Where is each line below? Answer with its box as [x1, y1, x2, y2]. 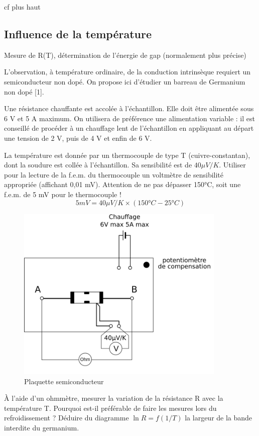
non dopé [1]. [4, 86, 44, 97]
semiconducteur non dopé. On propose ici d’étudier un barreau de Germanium [4, 76, 245, 86]
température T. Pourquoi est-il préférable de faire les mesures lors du [4, 402, 217, 413]
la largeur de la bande [185, 412, 252, 423]
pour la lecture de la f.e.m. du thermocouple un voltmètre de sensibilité [4, 169, 224, 180]
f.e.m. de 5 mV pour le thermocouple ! [4, 189, 121, 199]
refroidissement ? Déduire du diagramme [4, 412, 129, 423]
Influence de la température [4, 26, 152, 41]
